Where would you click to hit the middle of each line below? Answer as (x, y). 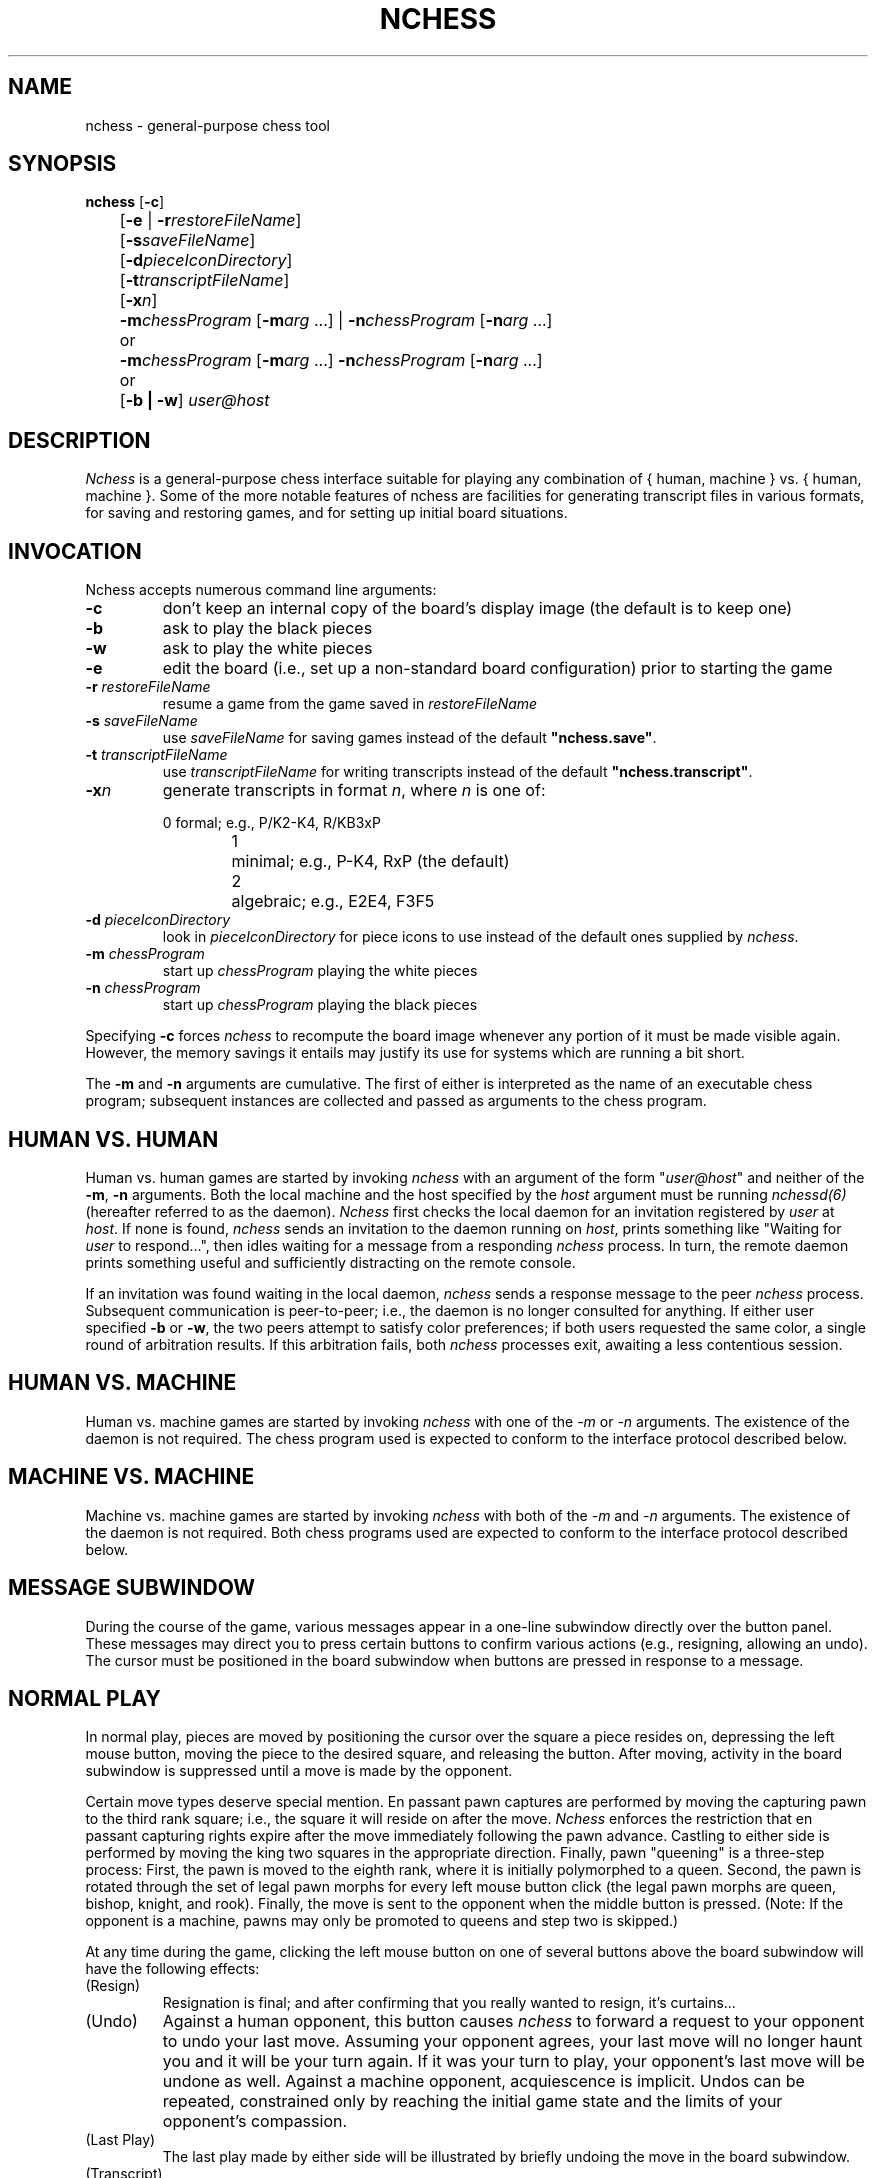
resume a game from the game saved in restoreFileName (350, 704)
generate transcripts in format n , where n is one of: (354, 790)
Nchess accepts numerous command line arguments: (261, 590)
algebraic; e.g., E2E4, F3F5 (333, 901)
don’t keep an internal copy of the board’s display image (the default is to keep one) (477, 608)
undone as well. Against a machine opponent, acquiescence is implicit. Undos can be (483, 2081)
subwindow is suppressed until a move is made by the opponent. (299, 1771)
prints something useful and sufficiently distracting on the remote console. (330, 1262)
